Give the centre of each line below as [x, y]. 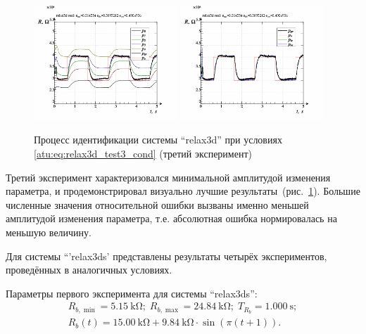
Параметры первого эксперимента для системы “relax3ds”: [132, 293]
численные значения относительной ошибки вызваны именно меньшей [157, 204]
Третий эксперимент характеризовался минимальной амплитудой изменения [168, 177]
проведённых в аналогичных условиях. [89, 270]
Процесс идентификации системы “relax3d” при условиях [158, 140]
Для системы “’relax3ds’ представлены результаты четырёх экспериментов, [166, 256]
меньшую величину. [49, 232]
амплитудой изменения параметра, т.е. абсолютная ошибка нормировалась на [171, 218]
